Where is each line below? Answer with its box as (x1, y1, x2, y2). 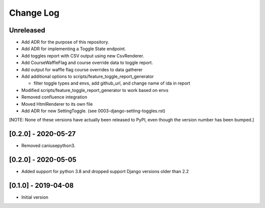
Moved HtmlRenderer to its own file (21, 101, 93, 107)
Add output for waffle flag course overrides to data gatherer (21, 66, 143, 72)
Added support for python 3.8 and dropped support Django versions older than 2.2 (21, 169, 189, 175)
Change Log (9, 7, 60, 18)
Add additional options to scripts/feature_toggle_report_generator (21, 74, 154, 80)
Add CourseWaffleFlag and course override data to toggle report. (21, 59, 153, 66)
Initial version (21, 194, 49, 200)
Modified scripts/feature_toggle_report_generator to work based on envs (21, 87, 169, 93)
